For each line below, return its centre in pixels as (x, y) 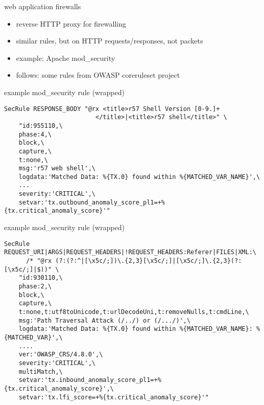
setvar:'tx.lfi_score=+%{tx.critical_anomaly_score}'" (114, 397)
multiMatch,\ (41, 372)
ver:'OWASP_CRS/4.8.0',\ (61, 355)
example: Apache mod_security (66, 58)
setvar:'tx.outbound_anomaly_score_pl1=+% (92, 202)
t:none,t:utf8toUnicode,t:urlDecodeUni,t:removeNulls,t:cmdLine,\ (134, 312)
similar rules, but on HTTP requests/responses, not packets (110, 41)
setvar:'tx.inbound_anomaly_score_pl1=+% (90, 380)
